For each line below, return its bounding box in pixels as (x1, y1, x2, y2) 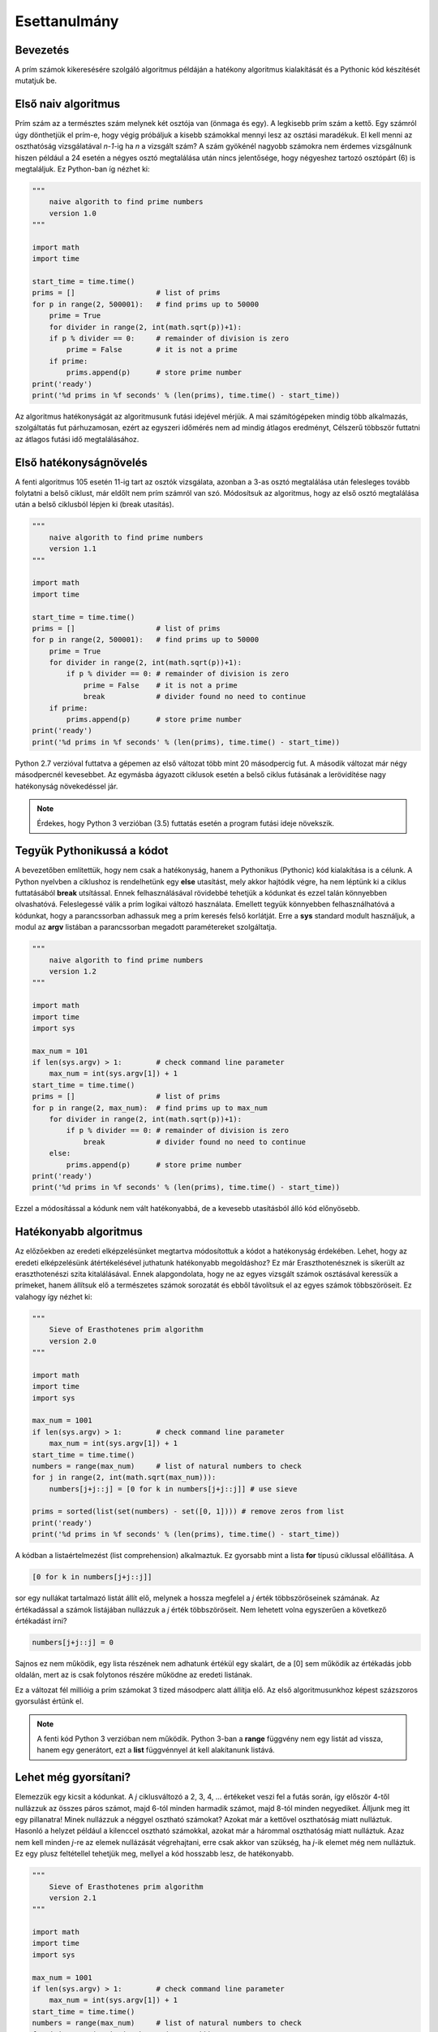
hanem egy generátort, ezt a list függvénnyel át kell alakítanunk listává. (36, 1745, 275, 1755)
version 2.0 (49, 1336, 97, 1345)
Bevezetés (15, 43, 70, 57)
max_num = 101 (32, 1046, 88, 1056)
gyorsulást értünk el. (15, 1696, 84, 1706)
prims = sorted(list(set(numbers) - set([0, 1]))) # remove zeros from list (32, 1507, 345, 1516)
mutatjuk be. (15, 76, 57, 85)
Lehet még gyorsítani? (15, 1770, 131, 1784)
